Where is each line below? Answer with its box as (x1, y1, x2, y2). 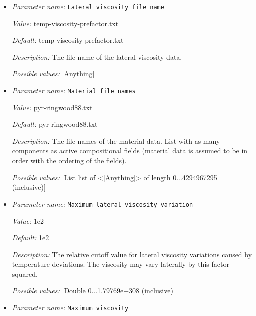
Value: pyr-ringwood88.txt (12, 102, 93, 112)
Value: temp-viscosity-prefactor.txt (12, 18, 119, 28)
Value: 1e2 (12, 215, 44, 226)
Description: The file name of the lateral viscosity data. (12, 51, 182, 62)
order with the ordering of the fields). (12, 155, 127, 166)
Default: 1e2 (12, 232, 49, 243)
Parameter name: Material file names (12, 85, 136, 96)
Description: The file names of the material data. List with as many (12, 135, 220, 146)
